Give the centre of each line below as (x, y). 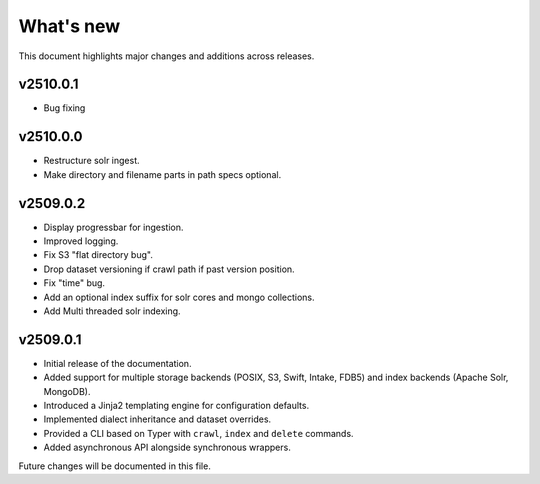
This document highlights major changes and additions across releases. (166, 56)
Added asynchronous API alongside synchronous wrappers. (167, 447)
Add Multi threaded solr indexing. (112, 311)
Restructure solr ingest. (91, 161)
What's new (69, 26)
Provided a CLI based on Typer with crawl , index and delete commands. (198, 433)
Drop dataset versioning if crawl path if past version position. (169, 269)
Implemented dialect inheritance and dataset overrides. (157, 419)
